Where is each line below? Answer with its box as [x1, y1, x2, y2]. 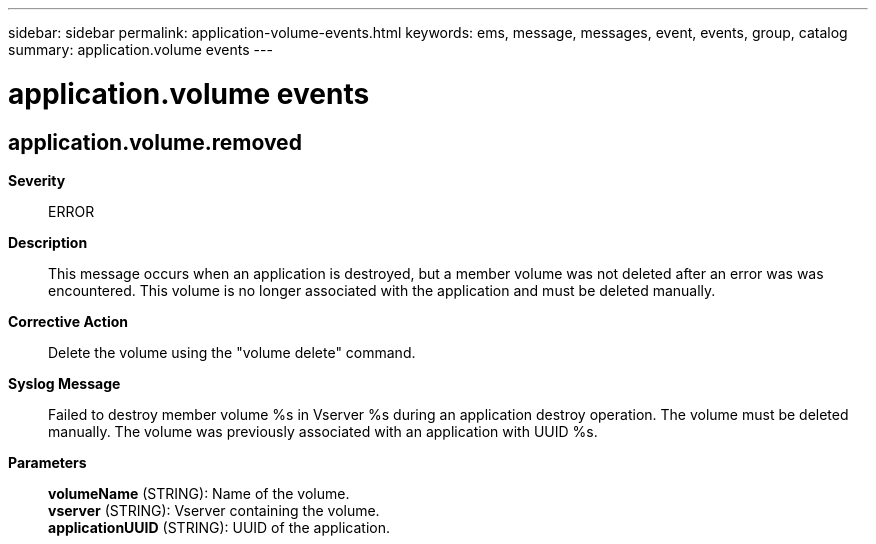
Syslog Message [8, 374, 121, 392]
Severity [8, 171, 66, 189]
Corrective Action [8, 312, 128, 330]
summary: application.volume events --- [8, 41, 273, 58]
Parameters [8, 453, 87, 471]
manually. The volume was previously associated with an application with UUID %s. [48, 422, 598, 440]
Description [8, 233, 88, 251]
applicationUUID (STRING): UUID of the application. [48, 518, 391, 536]
